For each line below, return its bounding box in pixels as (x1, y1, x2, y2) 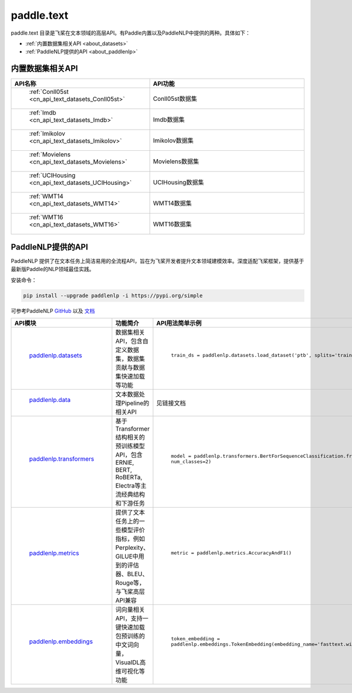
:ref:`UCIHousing (29, 171, 76, 180)
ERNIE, (115, 458, 134, 466)
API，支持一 (115, 614, 149, 622)
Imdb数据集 (153, 116, 185, 124)
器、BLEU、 (115, 570, 148, 578)
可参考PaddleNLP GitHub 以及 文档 (11, 307, 95, 314)
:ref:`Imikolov (29, 130, 66, 138)
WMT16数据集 (153, 220, 192, 228)
